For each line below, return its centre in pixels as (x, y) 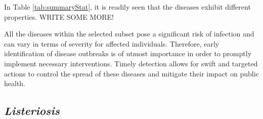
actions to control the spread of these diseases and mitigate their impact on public (131, 73)
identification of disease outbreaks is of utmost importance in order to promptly (128, 53)
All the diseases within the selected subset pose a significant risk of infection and (129, 34)
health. (15, 83)
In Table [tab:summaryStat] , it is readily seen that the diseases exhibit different (127, 7)
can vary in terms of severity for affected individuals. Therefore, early (112, 43)
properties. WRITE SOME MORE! (59, 16)
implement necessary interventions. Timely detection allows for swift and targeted (131, 63)
